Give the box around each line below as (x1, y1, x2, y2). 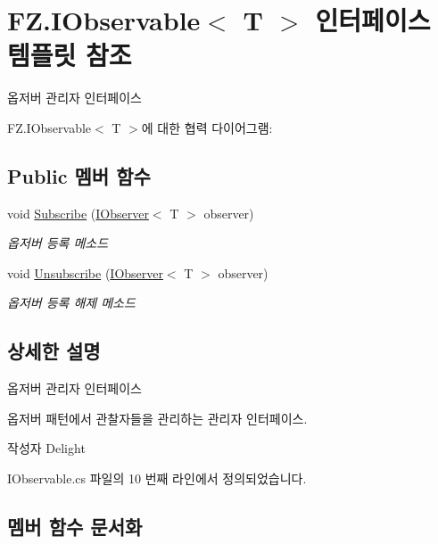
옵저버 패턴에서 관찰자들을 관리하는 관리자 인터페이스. (7, 408, 308, 427)
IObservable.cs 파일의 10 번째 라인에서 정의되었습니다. (7, 469, 307, 488)
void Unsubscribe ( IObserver (7, 263, 163, 282)
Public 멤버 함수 (7, 161, 151, 189)
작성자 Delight (7, 439, 86, 457)
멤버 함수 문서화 (7, 513, 143, 540)
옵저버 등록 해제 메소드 (7, 293, 136, 312)
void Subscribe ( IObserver (7, 203, 149, 222)
